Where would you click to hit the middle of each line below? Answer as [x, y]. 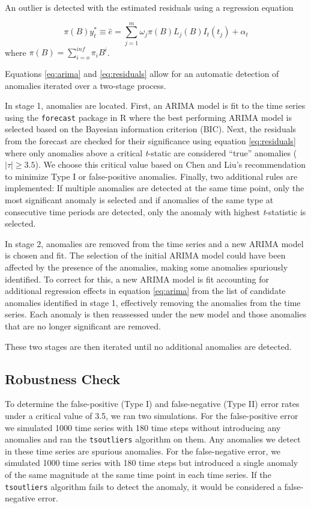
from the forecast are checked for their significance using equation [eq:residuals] [150, 141]
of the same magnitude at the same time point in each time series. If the [138, 474]
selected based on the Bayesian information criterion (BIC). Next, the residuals [151, 129]
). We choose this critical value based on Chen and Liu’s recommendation [170, 164]
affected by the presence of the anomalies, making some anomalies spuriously [146, 267]
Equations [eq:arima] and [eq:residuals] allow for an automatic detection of [142, 74]
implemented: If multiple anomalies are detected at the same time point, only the [155, 188]
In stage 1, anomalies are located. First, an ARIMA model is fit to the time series [155, 106]
